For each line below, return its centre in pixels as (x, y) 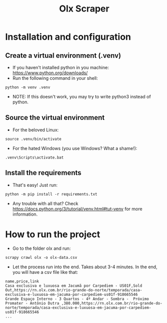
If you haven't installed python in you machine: (61, 67)
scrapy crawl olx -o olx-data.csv (41, 257)
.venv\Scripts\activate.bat (35, 157)
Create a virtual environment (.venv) (63, 55)
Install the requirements (43, 173)
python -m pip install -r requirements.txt (51, 194)
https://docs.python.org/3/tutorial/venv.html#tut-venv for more (77, 209)
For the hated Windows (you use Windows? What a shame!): (75, 148)
